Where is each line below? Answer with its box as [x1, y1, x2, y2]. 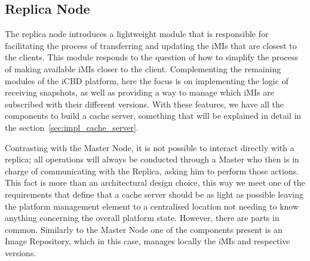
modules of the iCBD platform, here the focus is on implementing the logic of [5, 74, 288, 87]
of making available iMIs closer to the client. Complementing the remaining [5, 62, 281, 75]
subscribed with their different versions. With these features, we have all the [5, 97, 284, 110]
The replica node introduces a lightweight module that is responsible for [5, 27, 269, 40]
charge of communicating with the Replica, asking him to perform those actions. [5, 164, 299, 177]
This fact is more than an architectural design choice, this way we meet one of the [5, 176, 305, 189]
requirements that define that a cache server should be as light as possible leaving [5, 188, 303, 200]
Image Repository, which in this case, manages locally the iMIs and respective [5, 235, 290, 247]
